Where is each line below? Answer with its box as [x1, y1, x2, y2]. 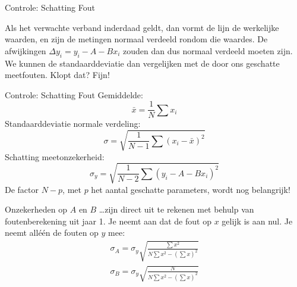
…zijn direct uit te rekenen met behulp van [99, 203, 254, 216]
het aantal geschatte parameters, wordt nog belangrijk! [91, 183, 290, 195]
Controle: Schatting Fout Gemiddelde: [5, 88, 143, 101]
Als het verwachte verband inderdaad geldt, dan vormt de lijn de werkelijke [5, 21, 279, 33]
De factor [5, 183, 39, 195]
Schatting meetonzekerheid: [5, 150, 105, 163]
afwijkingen [5, 44, 46, 57]
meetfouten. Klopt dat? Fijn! [5, 68, 110, 81]
